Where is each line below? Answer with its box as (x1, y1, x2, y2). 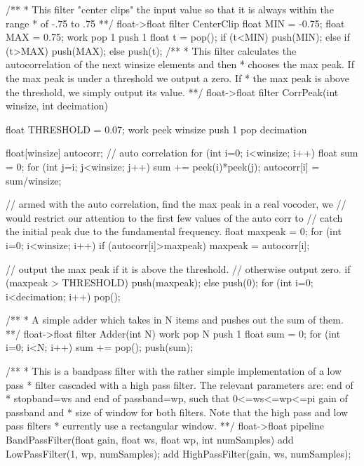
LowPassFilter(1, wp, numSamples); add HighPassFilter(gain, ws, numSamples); (6, 446, 351, 460)
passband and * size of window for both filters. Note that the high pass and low (6, 404, 349, 419)
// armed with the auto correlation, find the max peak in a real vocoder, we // (6, 197, 346, 211)
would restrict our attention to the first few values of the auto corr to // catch (6, 210, 343, 225)
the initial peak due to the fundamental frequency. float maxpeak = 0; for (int (6, 224, 342, 239)
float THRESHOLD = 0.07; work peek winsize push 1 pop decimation (6, 121, 307, 136)
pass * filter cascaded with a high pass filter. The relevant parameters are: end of (6, 377, 353, 392)
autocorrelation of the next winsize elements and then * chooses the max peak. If (6, 57, 354, 72)
